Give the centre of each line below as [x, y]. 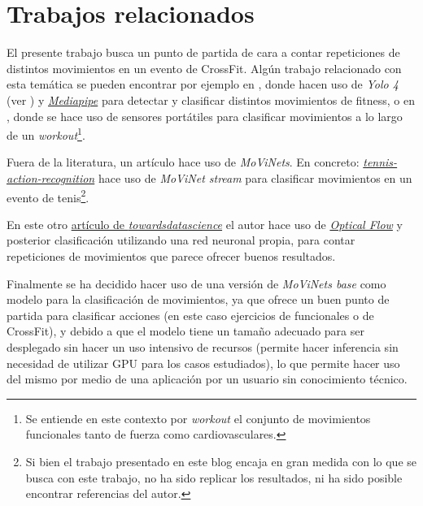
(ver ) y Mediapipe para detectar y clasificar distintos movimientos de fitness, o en [211, 99]
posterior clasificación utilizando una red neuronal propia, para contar [181, 240]
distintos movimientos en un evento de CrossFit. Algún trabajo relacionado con [204, 68]
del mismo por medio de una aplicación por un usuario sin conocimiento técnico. [207, 379]
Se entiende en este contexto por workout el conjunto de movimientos [198, 418]
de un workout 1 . [46, 134]
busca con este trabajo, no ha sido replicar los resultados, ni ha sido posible [214, 477]
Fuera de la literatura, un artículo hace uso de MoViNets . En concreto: [183, 162]
